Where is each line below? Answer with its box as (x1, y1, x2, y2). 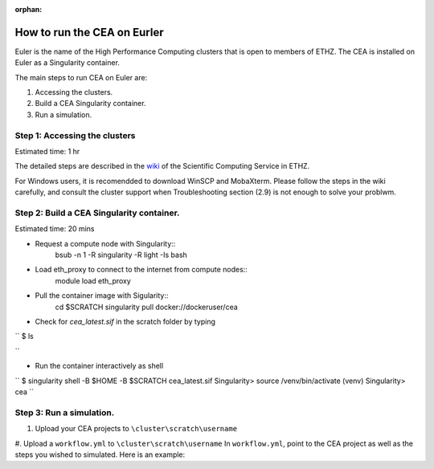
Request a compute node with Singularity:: (35, 239, 176, 248)
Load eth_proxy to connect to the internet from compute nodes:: (35, 265, 248, 275)
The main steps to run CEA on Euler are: (14, 72, 148, 82)
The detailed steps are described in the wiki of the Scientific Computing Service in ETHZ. (14, 161, 310, 171)
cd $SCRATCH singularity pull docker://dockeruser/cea (55, 302, 239, 312)
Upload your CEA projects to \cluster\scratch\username (35, 424, 237, 434)
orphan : (14, 5, 43, 14)
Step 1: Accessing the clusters (14, 129, 136, 141)
